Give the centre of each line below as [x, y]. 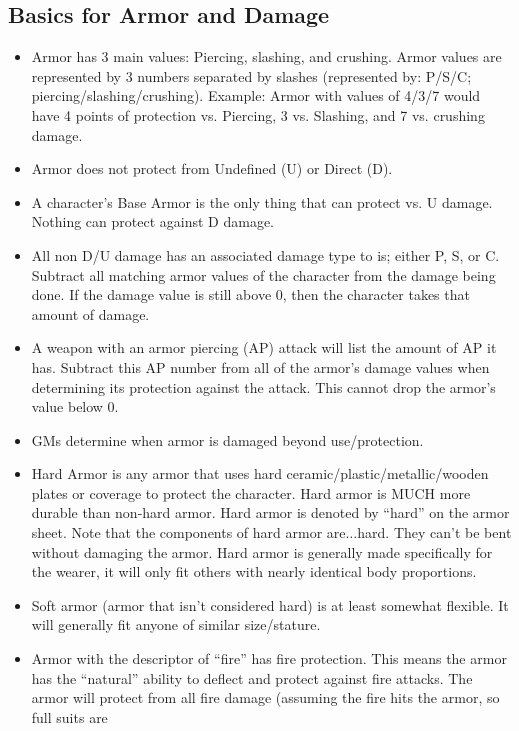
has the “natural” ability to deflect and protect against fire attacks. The [252, 677]
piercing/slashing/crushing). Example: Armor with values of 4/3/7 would [256, 95]
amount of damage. [90, 313]
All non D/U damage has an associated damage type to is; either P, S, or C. [265, 254]
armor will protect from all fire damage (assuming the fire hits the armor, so [265, 697]
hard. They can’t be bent [434, 532]
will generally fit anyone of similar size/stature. [176, 624]
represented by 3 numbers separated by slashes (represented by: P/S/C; [251, 75]
